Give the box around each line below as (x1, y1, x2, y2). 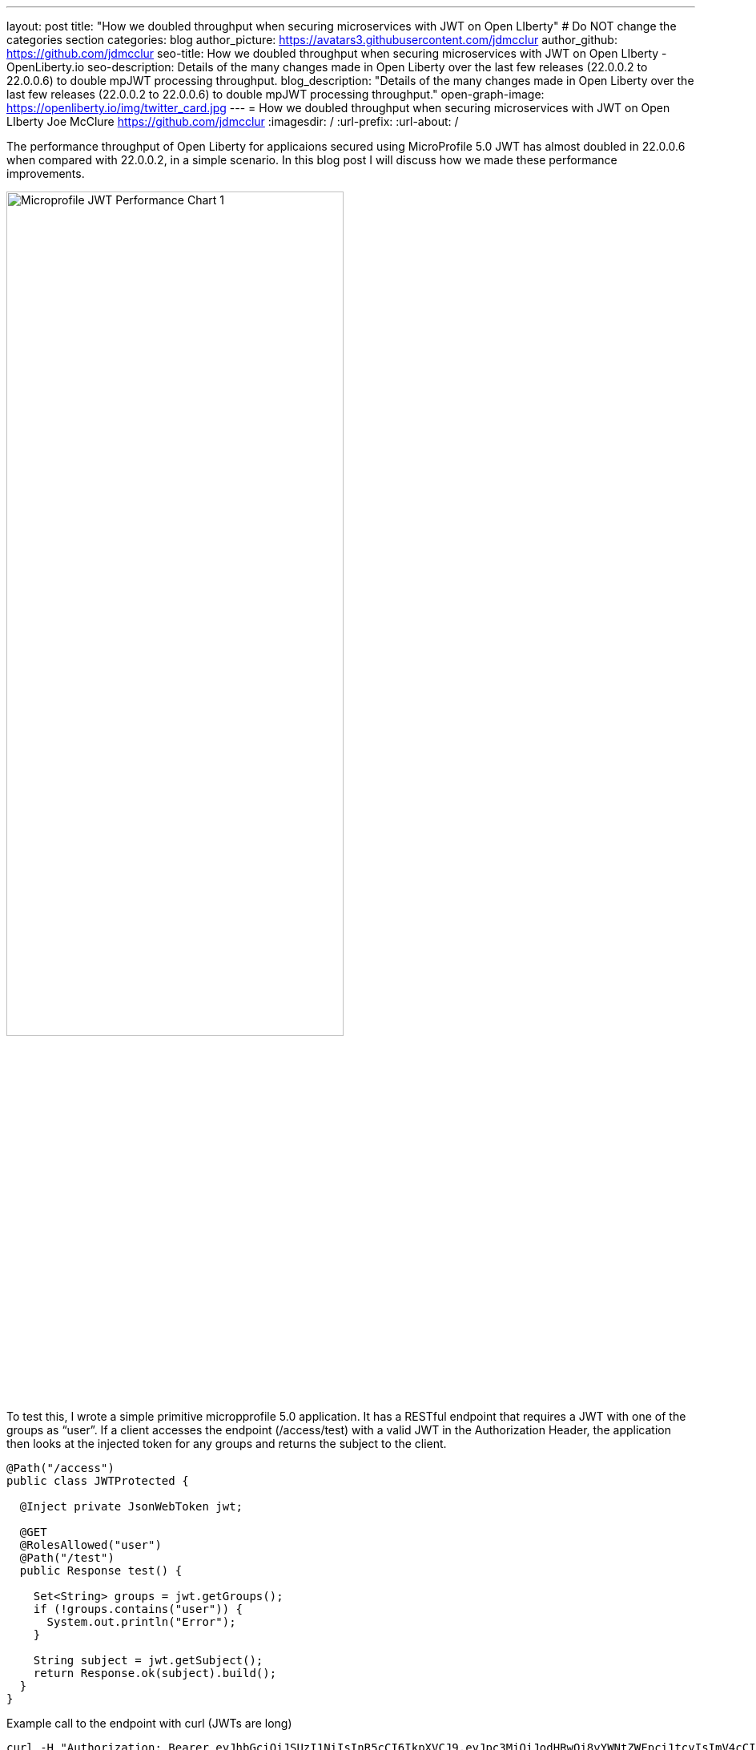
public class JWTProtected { (6, 1474, 189, 1488)
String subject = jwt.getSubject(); (33, 1654, 263, 1667)
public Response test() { (19, 1564, 183, 1578)
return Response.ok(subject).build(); (33, 1667, 277, 1680)
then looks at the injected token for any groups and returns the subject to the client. (6, 1437, 447, 1451)
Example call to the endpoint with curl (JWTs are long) (6, 1716, 292, 1731)
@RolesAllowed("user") (19, 1538, 162, 1552)
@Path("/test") (19, 1551, 115, 1565)
